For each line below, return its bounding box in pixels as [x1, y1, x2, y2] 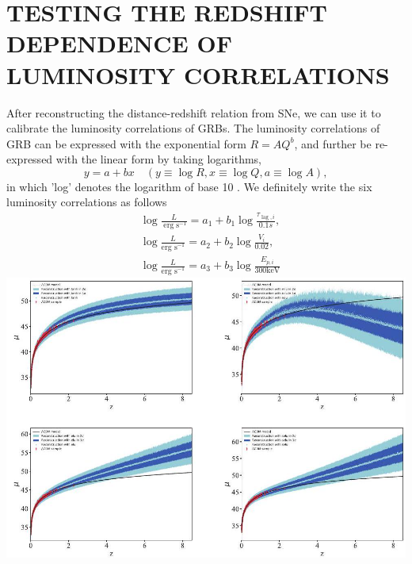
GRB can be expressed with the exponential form [6, 135, 246, 152]
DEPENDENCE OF [6, 27, 232, 59]
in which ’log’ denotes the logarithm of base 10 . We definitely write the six [6, 178, 372, 194]
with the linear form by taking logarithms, [55, 151, 262, 167]
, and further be [294, 135, 372, 152]
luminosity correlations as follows [6, 194, 167, 210]
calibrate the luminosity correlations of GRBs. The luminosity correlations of [6, 120, 380, 136]
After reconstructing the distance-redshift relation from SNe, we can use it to [6, 104, 381, 121]
